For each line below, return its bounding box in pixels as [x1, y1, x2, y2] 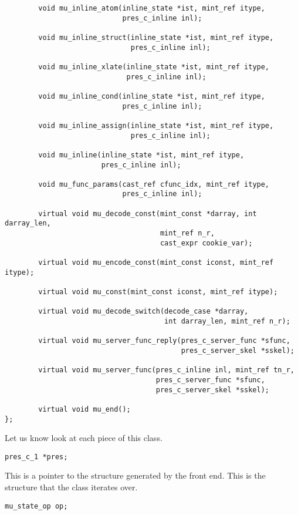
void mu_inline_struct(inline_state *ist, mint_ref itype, [38, 33, 274, 42]
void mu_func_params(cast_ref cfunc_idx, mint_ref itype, [38, 180, 270, 189]
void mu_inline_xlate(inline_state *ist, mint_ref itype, [38, 62, 270, 71]
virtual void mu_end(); [38, 405, 131, 413]
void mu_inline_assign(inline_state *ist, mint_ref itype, [38, 121, 274, 130]
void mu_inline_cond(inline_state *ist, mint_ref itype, [38, 92, 265, 100]
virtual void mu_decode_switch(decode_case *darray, [38, 307, 249, 316]
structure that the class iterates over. [5, 481, 138, 493]
